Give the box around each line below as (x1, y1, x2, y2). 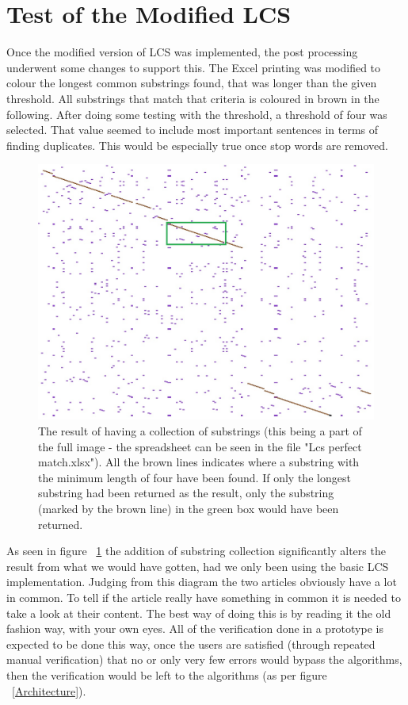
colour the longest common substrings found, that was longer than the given (6, 75, 377, 91)
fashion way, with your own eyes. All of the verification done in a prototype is (6, 620, 383, 637)
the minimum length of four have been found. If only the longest (38, 469, 351, 485)
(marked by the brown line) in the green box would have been (38, 500, 339, 516)
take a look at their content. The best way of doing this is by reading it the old (6, 604, 391, 621)
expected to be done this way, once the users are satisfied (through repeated (6, 635, 376, 652)
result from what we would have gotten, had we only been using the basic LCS (6, 557, 389, 574)
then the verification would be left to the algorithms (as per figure (6, 666, 327, 683)
